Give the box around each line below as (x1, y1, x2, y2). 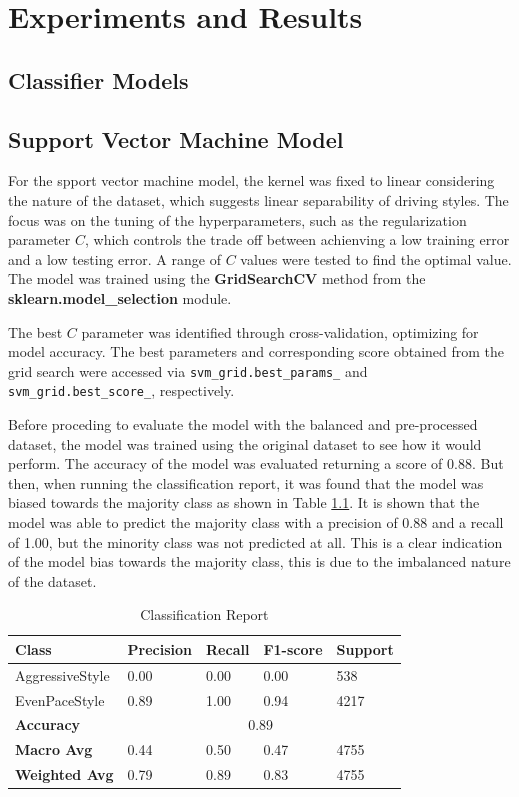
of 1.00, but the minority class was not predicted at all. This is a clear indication (8, 531, 503, 552)
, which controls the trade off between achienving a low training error (84, 229, 510, 250)
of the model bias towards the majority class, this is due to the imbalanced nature (8, 551, 511, 572)
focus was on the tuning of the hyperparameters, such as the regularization (8, 209, 467, 230)
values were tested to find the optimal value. (240, 248, 512, 269)
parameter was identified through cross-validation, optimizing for (81, 321, 479, 342)
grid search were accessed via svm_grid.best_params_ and (8, 360, 368, 381)
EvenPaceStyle (15, 689, 105, 710)
